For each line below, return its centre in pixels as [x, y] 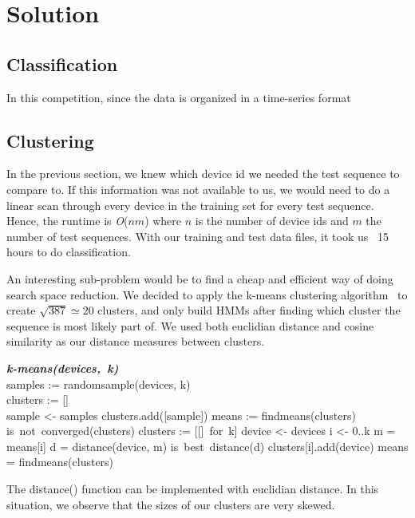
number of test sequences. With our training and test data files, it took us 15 [198, 236]
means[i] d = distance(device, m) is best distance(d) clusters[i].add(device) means [207, 446]
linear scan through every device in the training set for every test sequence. [190, 205]
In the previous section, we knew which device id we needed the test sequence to [203, 174]
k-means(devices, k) [63, 368]
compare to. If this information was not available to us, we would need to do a [198, 189]
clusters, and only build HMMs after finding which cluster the [249, 310]
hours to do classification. [69, 252]
